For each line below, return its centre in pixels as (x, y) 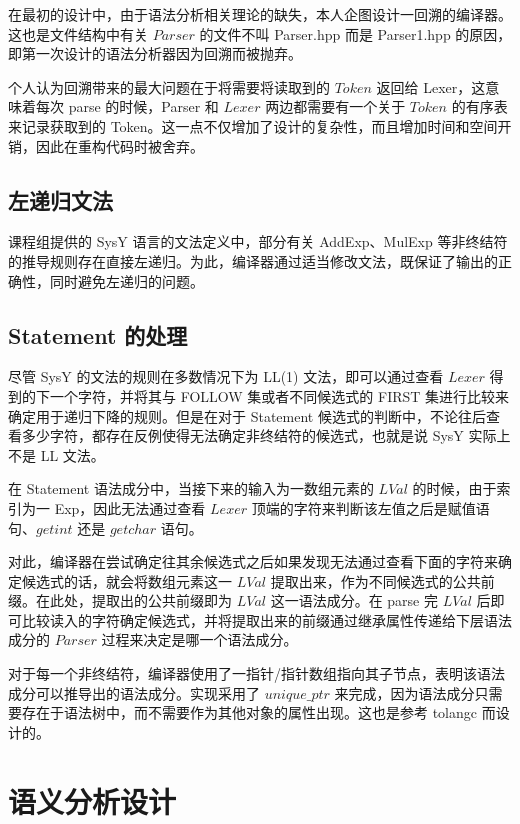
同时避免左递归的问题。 (126, 280)
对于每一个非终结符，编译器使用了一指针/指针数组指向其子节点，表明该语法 (256, 673)
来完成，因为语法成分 (404, 692)
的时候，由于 (454, 488)
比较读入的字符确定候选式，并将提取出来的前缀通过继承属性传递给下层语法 (266, 619)
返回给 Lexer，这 (431, 86)
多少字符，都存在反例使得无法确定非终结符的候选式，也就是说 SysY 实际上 (266, 435)
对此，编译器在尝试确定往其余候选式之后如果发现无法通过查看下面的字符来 (253, 561)
